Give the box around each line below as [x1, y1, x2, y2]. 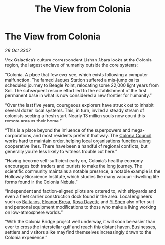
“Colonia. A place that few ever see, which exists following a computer [5, 71, 148, 77]
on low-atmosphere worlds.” [5, 209, 63, 215]
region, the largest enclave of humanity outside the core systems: [5, 62, 138, 68]
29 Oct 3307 [5, 47, 31, 53]
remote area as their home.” [5, 118, 62, 123]
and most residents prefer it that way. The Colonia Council [33, 132, 152, 138]
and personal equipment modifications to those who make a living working [5, 204, 157, 210]
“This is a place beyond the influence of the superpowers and [5, 127, 131, 133]
